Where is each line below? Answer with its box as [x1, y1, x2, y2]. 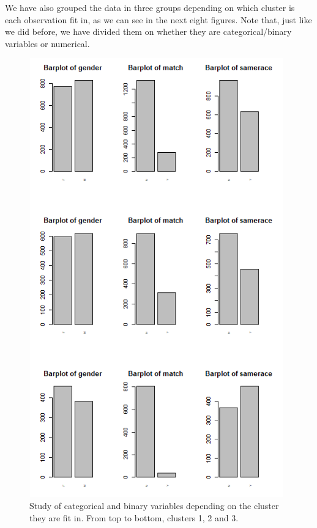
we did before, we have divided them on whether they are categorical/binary [5, 25, 292, 38]
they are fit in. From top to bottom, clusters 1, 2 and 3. [29, 511, 239, 524]
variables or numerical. [5, 37, 90, 50]
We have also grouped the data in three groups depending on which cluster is [5, 1, 295, 13]
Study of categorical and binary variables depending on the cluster [29, 499, 279, 512]
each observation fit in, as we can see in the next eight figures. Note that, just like [5, 13, 312, 26]
